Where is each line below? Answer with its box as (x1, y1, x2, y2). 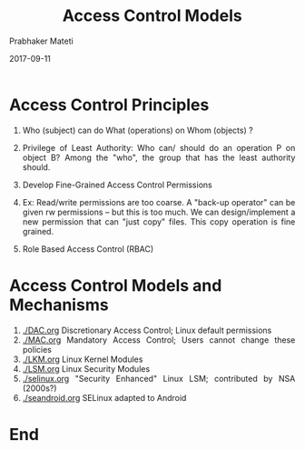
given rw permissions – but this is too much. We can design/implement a (22, 206, 296, 217)
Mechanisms (9, 295, 109, 315)
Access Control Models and (9, 275, 222, 295)
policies (22, 344, 53, 355)
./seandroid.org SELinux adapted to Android (22, 392, 187, 403)
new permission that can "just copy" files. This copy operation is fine (22, 215, 296, 227)
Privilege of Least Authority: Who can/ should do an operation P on (22, 142, 296, 153)
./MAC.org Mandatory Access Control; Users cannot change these (22, 334, 296, 345)
